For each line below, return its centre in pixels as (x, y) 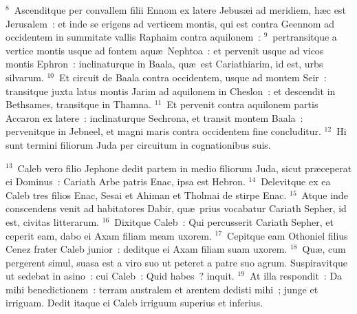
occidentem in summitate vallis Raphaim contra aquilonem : (133, 37)
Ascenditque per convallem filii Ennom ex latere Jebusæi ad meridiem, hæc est (180, 10)
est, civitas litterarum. (52, 221)
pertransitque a (305, 37)
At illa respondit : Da (296, 276)
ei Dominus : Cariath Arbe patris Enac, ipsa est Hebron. (126, 181)
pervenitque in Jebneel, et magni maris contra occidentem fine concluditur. (163, 131)
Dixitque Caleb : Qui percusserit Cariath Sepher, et (224, 221)
